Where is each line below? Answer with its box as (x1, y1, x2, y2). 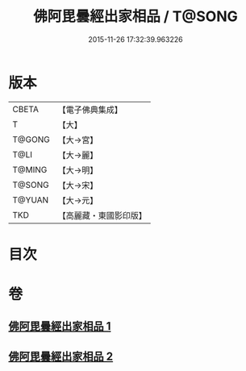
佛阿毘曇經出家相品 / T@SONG (33, 7, 238, 26)
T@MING (12, 164, 48, 175)
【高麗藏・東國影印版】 (57, 210, 147, 221)
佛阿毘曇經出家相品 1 (8, 319, 111, 333)
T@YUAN (12, 194, 49, 206)
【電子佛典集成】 (57, 104, 123, 115)
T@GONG (12, 134, 50, 145)
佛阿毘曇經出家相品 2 (8, 349, 114, 363)
